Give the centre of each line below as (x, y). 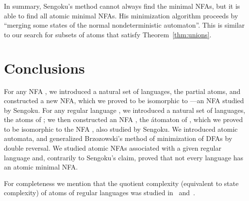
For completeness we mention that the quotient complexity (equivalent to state (121, 183)
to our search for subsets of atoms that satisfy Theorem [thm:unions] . (108, 34)
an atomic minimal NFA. (41, 167)
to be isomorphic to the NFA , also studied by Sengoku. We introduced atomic (121, 129)
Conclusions (44, 68)
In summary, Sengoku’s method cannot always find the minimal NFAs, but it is (122, 6)
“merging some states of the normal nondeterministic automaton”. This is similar (124, 25)
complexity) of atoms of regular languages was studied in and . (100, 193)
